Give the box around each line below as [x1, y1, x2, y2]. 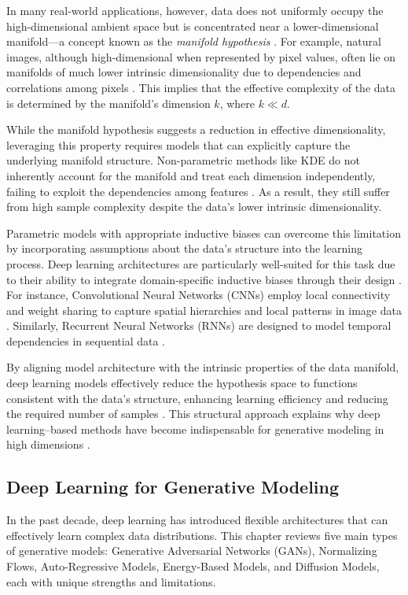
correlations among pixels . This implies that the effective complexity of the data [6, 79, 396, 95]
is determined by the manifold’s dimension [6, 94, 211, 111]
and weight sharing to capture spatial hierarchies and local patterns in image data [6, 301, 402, 318]
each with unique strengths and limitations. [6, 573, 216, 589]
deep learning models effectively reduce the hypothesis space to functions [6, 375, 358, 391]
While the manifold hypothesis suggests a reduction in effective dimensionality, [6, 121, 386, 138]
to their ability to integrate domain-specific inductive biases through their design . [6, 271, 402, 287]
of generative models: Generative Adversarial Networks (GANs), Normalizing [6, 542, 377, 559]
